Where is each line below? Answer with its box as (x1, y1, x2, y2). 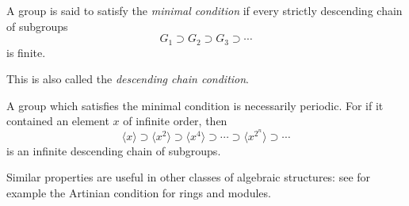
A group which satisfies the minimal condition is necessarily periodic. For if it (6, 97, 384, 113)
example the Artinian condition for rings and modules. (6, 184, 271, 200)
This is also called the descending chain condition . (6, 71, 250, 87)
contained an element (6, 113, 109, 129)
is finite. (6, 44, 46, 60)
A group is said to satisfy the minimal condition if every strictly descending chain (6, 2, 403, 18)
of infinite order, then (123, 113, 227, 129)
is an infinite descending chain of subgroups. (6, 142, 221, 158)
